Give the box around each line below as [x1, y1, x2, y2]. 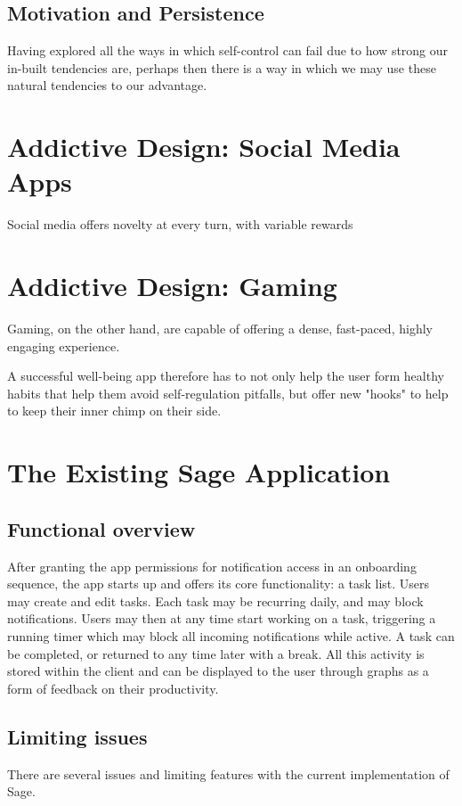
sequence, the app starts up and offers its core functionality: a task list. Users [7, 574, 430, 593]
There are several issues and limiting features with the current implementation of [7, 764, 450, 783]
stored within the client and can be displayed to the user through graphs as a [7, 662, 429, 680]
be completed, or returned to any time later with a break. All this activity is [7, 644, 425, 662]
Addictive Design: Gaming [7, 267, 337, 304]
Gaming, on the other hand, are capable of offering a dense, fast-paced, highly [7, 319, 433, 338]
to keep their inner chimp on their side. [7, 401, 222, 420]
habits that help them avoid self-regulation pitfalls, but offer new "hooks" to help [7, 383, 449, 402]
